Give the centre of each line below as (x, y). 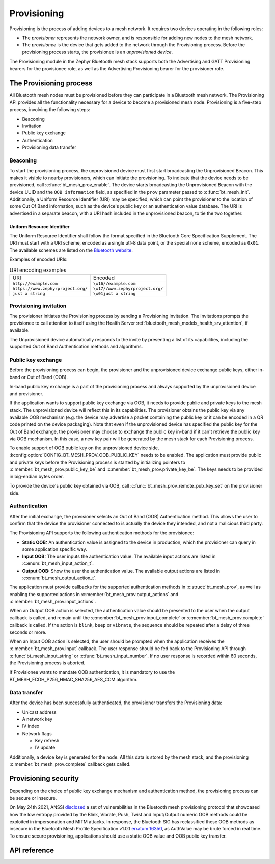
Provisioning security (44, 779)
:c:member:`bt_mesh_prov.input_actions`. (53, 602)
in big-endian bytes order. (36, 476)
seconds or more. (28, 632)
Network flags (37, 733)
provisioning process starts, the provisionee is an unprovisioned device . (98, 52)
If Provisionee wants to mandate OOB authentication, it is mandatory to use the (92, 672)
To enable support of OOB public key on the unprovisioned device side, (84, 448)
